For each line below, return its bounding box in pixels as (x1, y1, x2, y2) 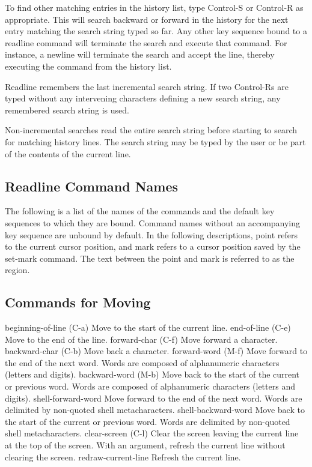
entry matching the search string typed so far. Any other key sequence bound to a (5, 25, 307, 37)
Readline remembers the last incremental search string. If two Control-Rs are (5, 80, 289, 92)
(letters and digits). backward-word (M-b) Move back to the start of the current (5, 368, 300, 381)
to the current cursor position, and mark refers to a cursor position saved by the (5, 240, 301, 253)
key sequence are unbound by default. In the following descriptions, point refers (5, 228, 298, 241)
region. (5, 264, 30, 276)
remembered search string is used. (5, 103, 129, 116)
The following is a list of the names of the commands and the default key (5, 205, 275, 217)
